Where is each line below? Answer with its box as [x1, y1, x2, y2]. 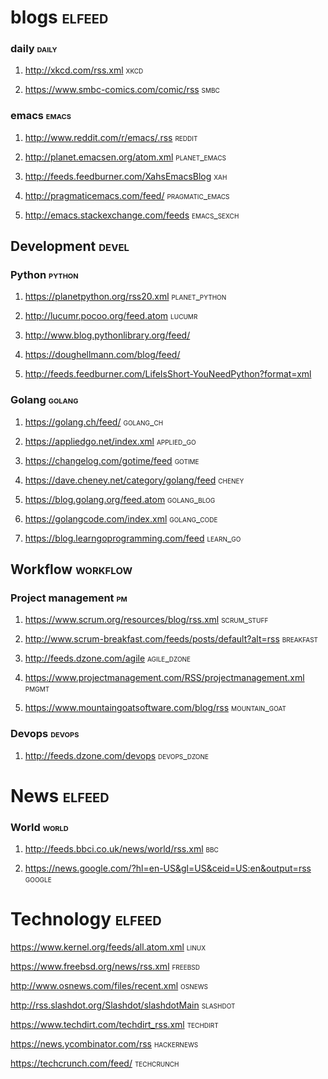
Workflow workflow [10, 561, 133, 578]
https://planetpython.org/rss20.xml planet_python [24, 291, 227, 303]
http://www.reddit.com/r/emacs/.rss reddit [24, 131, 198, 143]
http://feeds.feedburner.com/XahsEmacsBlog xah [24, 170, 228, 182]
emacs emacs [10, 109, 72, 123]
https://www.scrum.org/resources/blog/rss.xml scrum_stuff [24, 614, 269, 626]
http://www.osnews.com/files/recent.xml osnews [10, 980, 208, 992]
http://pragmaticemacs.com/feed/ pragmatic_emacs [24, 189, 230, 201]
